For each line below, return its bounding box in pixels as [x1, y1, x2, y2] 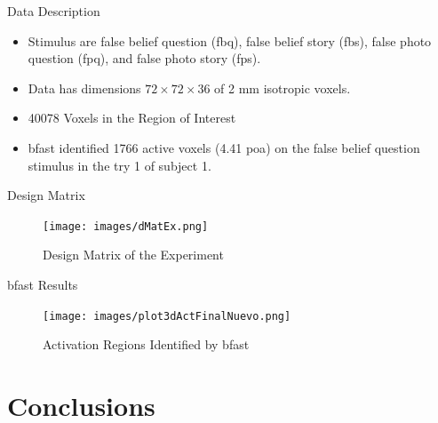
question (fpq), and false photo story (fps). [28, 49, 261, 68]
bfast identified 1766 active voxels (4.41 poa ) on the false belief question [28, 138, 420, 156]
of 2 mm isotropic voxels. [214, 78, 351, 97]
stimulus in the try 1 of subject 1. [28, 156, 211, 174]
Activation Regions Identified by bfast [43, 335, 250, 354]
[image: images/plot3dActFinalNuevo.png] [43, 309, 291, 323]
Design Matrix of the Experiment [43, 245, 224, 264]
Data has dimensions [28, 78, 141, 97]
